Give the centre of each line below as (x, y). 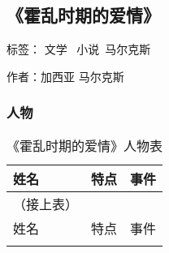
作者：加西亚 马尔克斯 (65, 76)
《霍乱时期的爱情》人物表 (85, 145)
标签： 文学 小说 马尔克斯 (79, 49)
